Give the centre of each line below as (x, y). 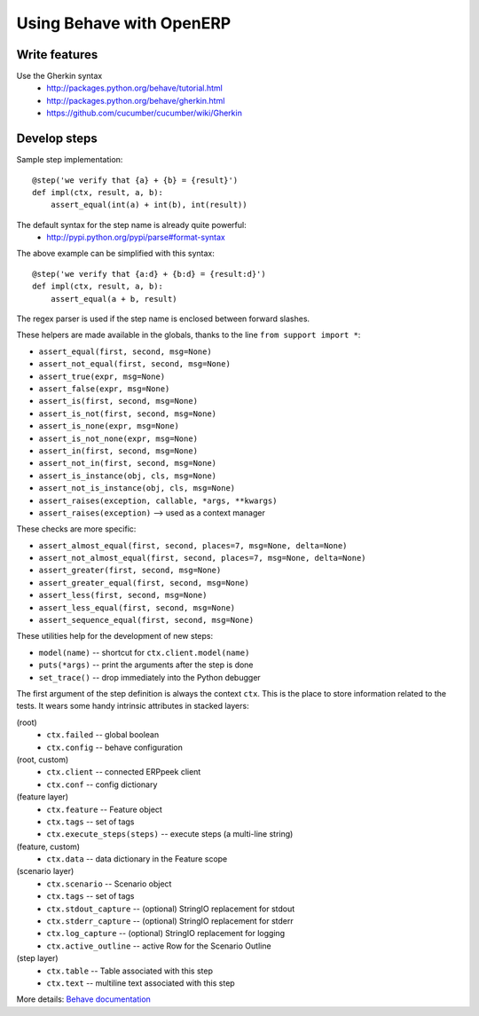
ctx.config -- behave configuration (115, 747)
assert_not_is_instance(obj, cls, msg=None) (137, 488)
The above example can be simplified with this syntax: (115, 254)
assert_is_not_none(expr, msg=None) (118, 438)
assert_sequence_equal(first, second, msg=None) (146, 620)
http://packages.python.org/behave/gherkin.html (136, 100)
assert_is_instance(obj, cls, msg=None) (128, 476)
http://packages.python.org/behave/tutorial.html (135, 88)
